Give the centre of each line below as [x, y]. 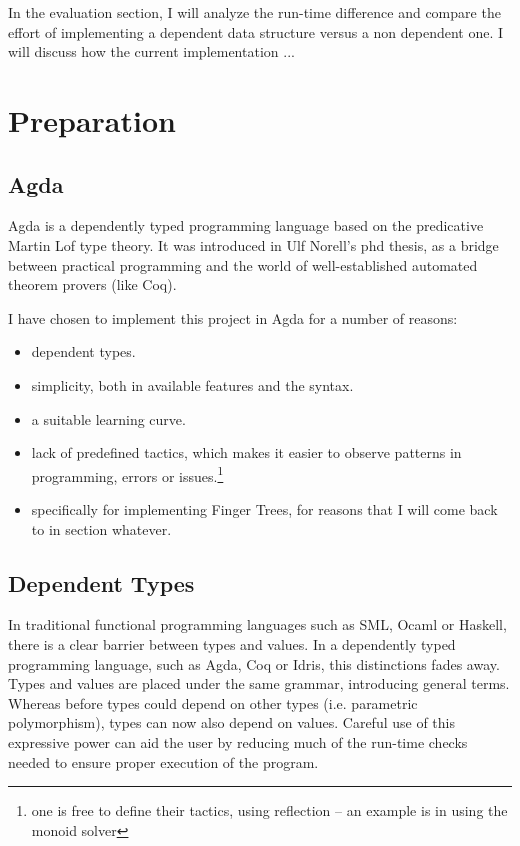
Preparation [92, 119]
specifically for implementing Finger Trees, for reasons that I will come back [264, 508]
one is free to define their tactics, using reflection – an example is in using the [269, 810]
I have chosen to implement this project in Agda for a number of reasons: [233, 317]
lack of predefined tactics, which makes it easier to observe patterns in [246, 452]
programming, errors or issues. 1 [127, 474]
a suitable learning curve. [108, 418]
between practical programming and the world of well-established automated [243, 264]
